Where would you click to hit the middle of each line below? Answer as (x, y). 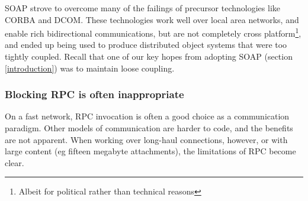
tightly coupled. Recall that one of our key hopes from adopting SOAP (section (149, 56)
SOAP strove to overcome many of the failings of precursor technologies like (142, 8)
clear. (15, 162)
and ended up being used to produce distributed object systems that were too (146, 45)
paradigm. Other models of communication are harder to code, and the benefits (149, 128)
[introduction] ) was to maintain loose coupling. (90, 68)
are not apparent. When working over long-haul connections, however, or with (146, 139)
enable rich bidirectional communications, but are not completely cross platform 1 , (153, 32)
